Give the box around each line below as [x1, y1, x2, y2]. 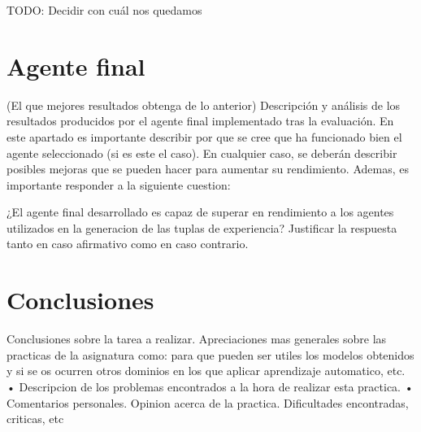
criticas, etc [7, 410, 64, 427]
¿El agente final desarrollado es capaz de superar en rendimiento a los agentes [7, 203, 394, 220]
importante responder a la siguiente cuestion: [7, 176, 231, 193]
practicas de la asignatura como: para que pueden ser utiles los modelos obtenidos [7, 346, 414, 363]
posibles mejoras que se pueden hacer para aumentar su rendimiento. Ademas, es [7, 160, 409, 177]
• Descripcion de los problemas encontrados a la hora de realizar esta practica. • [7, 377, 414, 395]
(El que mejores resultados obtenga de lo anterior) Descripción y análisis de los [7, 96, 401, 113]
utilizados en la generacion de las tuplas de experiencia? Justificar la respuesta [7, 219, 397, 236]
